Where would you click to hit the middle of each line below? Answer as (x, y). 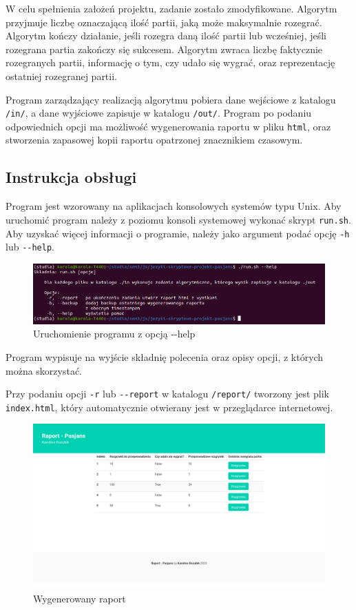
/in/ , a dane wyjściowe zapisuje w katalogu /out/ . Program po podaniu (159, 113)
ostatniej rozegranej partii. (61, 76)
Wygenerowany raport (80, 598)
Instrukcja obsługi (71, 177)
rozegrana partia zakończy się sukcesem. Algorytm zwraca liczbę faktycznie (164, 49)
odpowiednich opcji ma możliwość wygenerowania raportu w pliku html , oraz (168, 126)
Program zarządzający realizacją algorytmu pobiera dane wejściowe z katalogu (171, 99)
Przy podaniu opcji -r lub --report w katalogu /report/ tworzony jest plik (167, 394)
